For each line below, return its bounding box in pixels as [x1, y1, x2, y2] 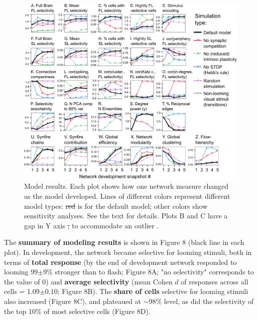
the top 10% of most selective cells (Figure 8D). [4, 305, 151, 316]
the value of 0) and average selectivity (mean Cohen [4, 276, 173, 286]
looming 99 [4, 266, 38, 277]
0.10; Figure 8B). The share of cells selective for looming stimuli [45, 286, 248, 296]
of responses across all [181, 276, 248, 286]
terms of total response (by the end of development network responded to [4, 256, 237, 267]
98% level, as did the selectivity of [149, 296, 254, 306]
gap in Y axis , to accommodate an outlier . [24, 220, 159, 230]
